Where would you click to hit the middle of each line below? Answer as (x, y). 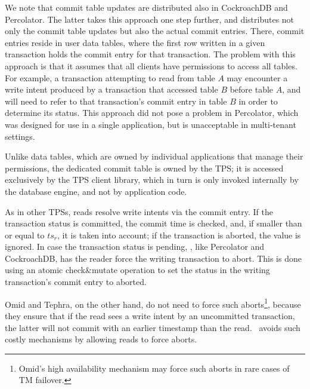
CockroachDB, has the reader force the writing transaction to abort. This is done (153, 258)
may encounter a (257, 77)
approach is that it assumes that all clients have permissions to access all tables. (151, 65)
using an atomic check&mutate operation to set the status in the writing (137, 270)
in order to (258, 101)
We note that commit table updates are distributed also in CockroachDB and (146, 7)
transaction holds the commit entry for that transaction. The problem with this (150, 54)
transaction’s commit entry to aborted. (76, 282)
